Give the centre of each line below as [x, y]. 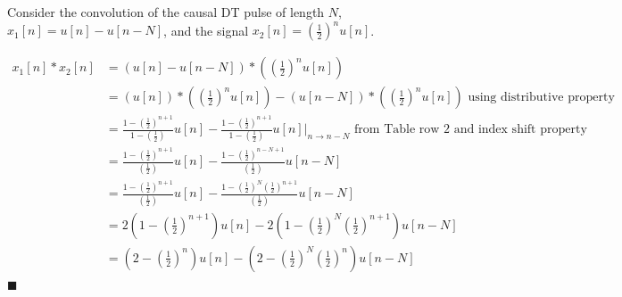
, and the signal [206, 30]
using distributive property [541, 98]
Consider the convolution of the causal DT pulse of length [166, 12]
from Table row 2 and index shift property [471, 130]
